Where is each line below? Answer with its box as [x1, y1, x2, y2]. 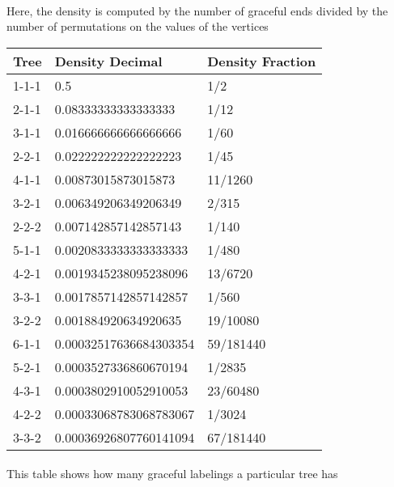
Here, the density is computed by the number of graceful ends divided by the [6, 2, 388, 19]
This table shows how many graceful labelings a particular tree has [6, 465, 338, 482]
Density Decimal [54, 51, 163, 70]
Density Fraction [207, 51, 316, 70]
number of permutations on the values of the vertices [6, 18, 269, 35]
